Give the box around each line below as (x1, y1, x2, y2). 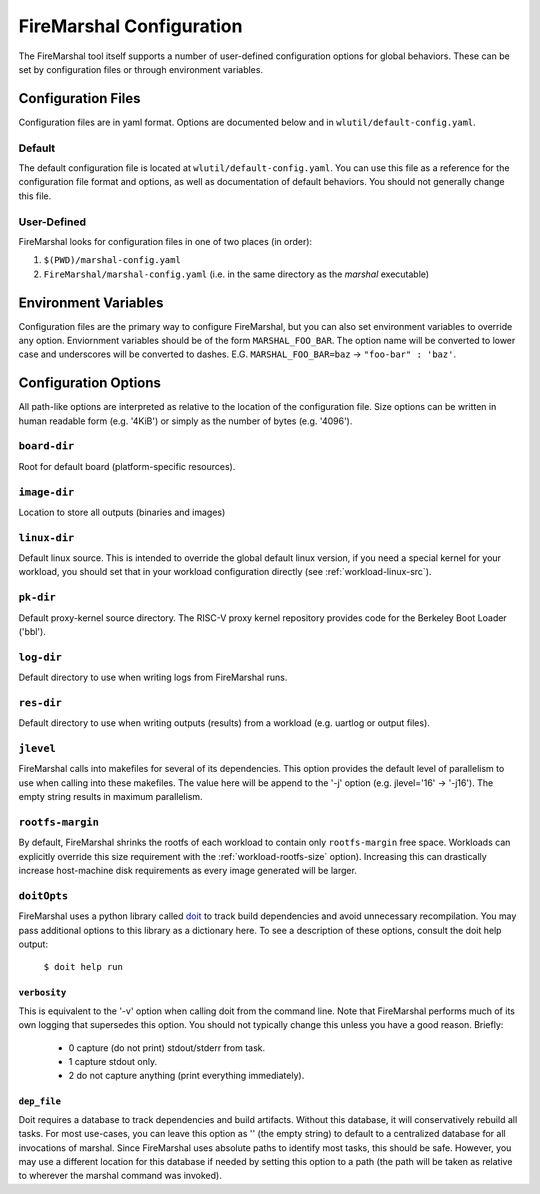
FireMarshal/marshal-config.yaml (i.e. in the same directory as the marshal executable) (43, 268, 430, 280)
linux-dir (18, 531, 75, 544)
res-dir (18, 696, 62, 709)
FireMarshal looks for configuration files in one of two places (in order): (18, 235, 313, 247)
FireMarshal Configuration (18, 15, 243, 37)
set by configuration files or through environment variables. (18, 63, 264, 75)
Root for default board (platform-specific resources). (18, 460, 236, 472)
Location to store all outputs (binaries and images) (18, 506, 226, 518)
